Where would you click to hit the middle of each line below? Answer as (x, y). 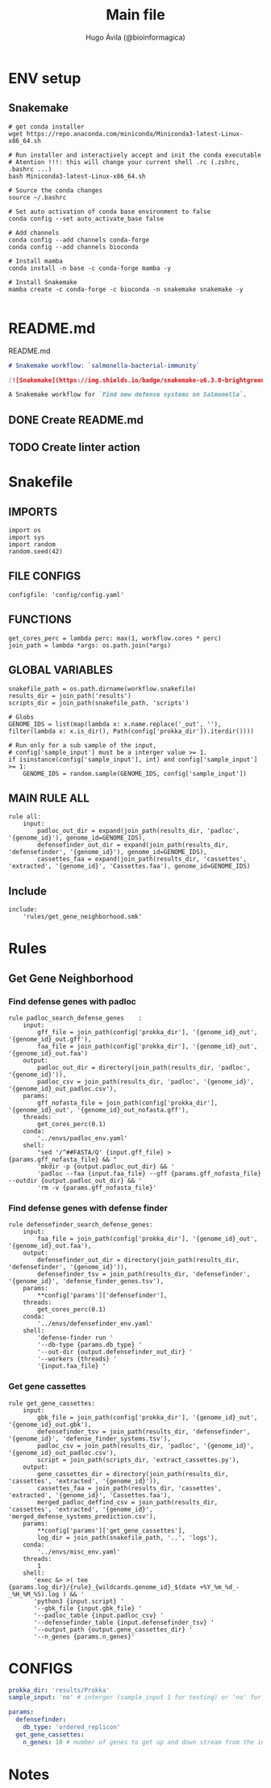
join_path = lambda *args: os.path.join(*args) (90, 645)
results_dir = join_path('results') (70, 696)
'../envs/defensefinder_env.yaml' (95, 1324)
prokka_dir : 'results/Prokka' (59, 1690)
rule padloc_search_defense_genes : (75, 1018)
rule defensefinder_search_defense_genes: (81, 1225)
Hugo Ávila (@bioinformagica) (135, 37)
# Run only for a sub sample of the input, (83, 745)
